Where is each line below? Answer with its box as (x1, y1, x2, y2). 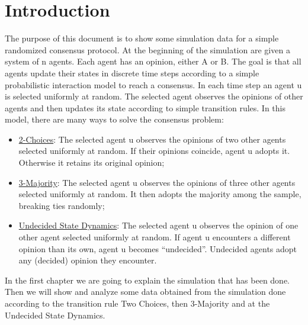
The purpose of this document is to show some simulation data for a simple (5, 32, 279, 44)
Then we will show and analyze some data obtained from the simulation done (5, 285, 286, 298)
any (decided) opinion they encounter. (18, 254, 157, 266)
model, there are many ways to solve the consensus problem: (5, 113, 224, 126)
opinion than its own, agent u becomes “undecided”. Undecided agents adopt (18, 242, 297, 255)
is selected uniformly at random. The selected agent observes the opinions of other (5, 90, 303, 102)
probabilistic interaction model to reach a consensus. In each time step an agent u (5, 78, 302, 91)
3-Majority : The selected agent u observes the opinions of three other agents (18, 176, 296, 188)
